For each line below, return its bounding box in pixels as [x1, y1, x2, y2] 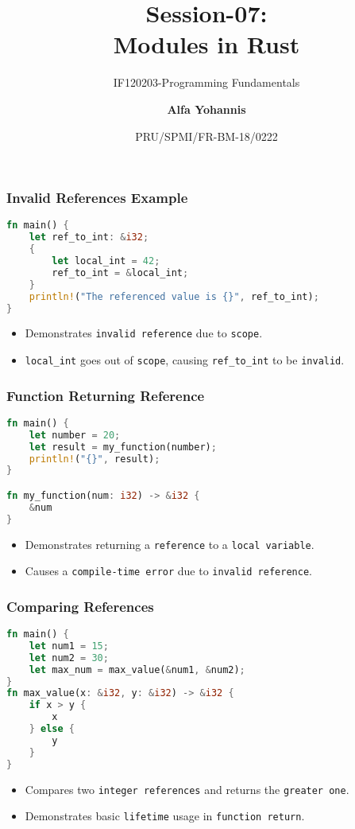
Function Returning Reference [6, 385, 205, 405]
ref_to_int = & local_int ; [52, 267, 189, 278]
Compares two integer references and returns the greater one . [25, 780, 349, 797]
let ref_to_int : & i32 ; [29, 232, 149, 243]
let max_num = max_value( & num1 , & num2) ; [29, 664, 245, 675]
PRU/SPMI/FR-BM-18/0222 [135, 127, 278, 144]
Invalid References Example [6, 188, 188, 208]
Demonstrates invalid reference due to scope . [25, 325, 263, 341]
